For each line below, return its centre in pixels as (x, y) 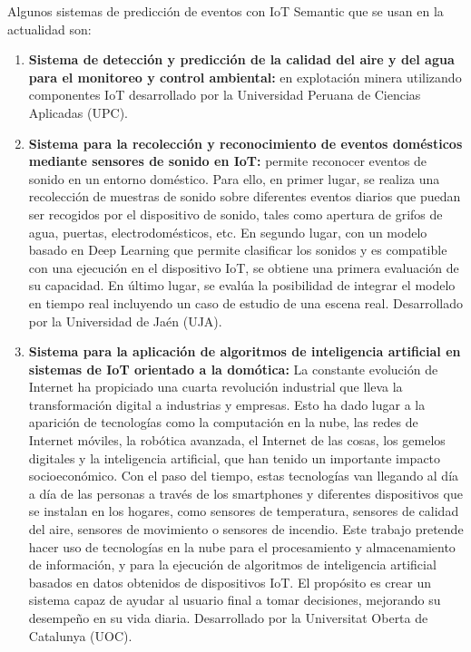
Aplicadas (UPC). (78, 112)
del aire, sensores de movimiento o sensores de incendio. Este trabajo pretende (246, 529)
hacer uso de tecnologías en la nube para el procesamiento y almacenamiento (242, 546)
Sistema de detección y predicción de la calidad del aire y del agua (241, 59)
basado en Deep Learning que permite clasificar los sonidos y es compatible (238, 250)
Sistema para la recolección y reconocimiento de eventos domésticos (245, 143)
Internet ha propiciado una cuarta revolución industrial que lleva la (216, 387)
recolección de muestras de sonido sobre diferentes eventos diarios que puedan (245, 196)
